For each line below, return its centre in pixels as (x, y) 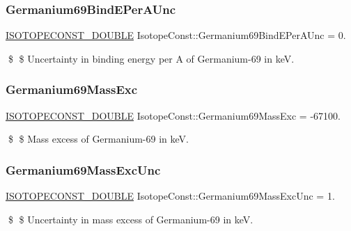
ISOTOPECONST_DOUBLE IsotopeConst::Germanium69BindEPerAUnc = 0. (176, 35)
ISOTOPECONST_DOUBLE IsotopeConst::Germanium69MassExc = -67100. (173, 115)
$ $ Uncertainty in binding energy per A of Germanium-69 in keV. (151, 58)
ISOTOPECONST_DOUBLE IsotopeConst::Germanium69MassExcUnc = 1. (170, 196)
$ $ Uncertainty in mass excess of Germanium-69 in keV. (131, 219)
